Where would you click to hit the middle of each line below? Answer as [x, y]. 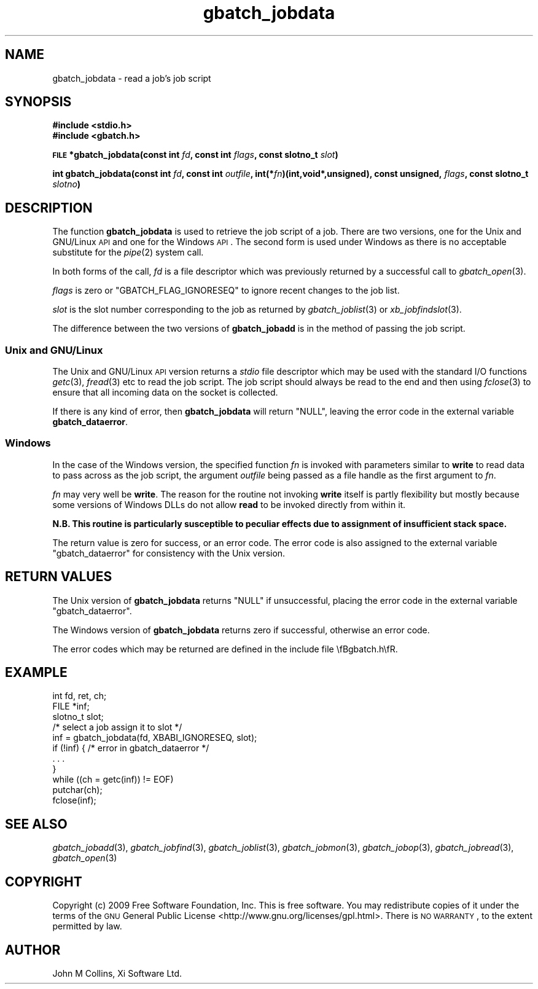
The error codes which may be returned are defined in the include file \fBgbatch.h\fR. [225, 649]
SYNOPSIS [38, 102]
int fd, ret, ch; [80, 696]
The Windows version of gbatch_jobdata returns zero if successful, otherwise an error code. [241, 630]
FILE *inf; [71, 706]
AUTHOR [33, 950]
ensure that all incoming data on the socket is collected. [165, 393]
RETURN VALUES [59, 577]
